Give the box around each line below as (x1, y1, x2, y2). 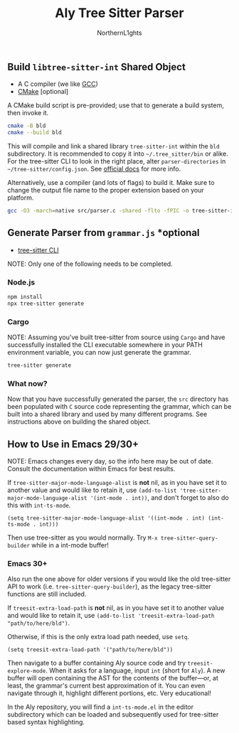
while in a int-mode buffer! (31, 541, 109, 550)
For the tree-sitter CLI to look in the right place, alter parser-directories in (7, 157, 226, 166)
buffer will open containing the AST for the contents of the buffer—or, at (7, 674, 219, 683)
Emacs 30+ (7, 559, 48, 569)
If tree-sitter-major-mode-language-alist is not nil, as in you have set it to (7, 478, 228, 487)
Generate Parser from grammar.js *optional (7, 227, 201, 239)
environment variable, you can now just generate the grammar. (7, 348, 191, 357)
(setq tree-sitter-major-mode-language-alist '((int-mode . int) (7, 515, 205, 522)
